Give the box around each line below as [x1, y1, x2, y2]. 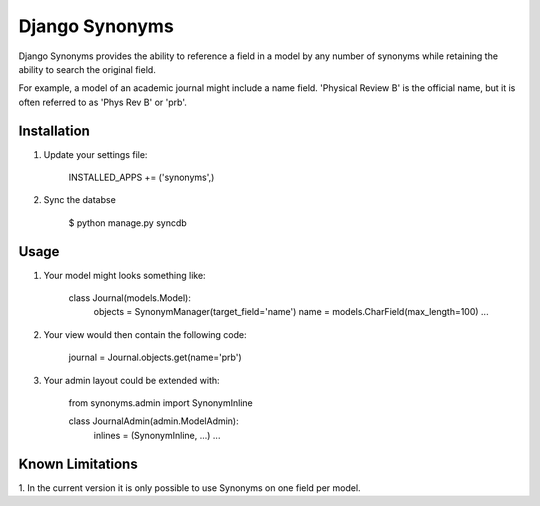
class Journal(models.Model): [68, 292, 192, 304]
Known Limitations [18, 455, 139, 472]
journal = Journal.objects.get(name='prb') [68, 351, 242, 364]
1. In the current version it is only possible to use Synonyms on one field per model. [18, 481, 361, 494]
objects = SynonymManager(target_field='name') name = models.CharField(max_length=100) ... [93, 306, 489, 318]
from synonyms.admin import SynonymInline [68, 397, 254, 409]
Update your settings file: [43, 148, 148, 160]
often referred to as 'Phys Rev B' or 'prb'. [18, 96, 187, 108]
